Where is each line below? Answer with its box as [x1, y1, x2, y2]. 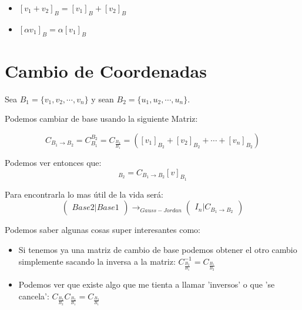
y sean [91, 92, 114, 105]
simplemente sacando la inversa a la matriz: [18, 255, 176, 267]
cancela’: [18, 289, 49, 302]
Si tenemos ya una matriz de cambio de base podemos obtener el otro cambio [18, 243, 297, 255]
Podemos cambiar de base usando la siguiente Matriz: [5, 112, 198, 125]
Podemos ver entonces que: [5, 156, 102, 168]
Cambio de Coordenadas [5, 58, 207, 82]
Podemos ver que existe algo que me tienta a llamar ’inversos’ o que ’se [18, 278, 275, 291]
